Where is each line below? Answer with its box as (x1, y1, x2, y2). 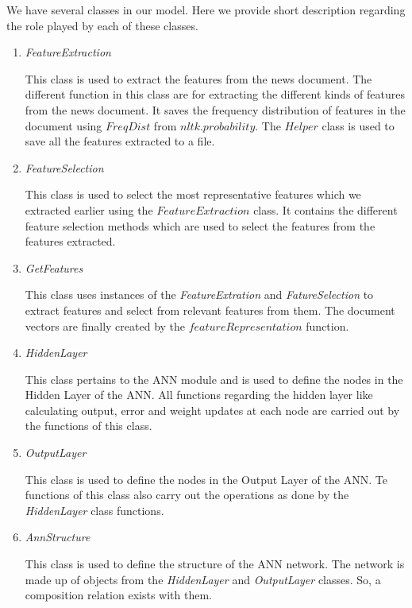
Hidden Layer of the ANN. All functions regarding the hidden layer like (25, 386, 373, 403)
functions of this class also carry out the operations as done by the (25, 486, 349, 503)
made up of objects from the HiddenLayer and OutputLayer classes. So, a (25, 571, 381, 587)
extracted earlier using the (25, 201, 153, 218)
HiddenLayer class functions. (25, 502, 164, 518)
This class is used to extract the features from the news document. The (25, 70, 372, 87)
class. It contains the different (253, 201, 398, 218)
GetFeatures (25, 259, 83, 276)
